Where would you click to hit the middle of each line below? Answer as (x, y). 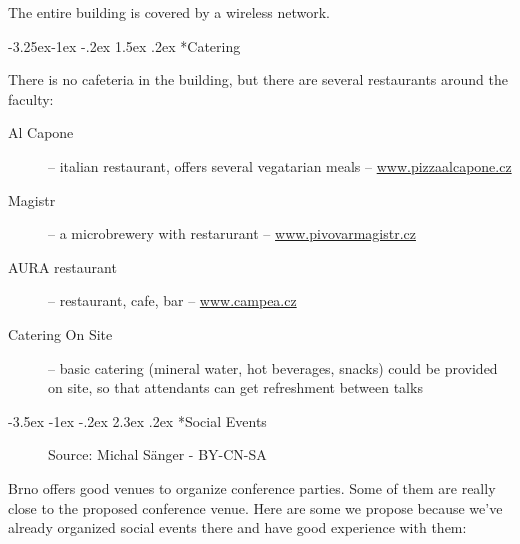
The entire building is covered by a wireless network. (169, 12)
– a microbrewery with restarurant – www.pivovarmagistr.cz (232, 233)
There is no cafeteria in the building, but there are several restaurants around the (258, 79)
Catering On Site (60, 333)
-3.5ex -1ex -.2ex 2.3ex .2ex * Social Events (137, 420)
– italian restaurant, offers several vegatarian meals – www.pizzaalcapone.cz (280, 165)
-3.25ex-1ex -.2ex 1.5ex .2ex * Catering (124, 45)
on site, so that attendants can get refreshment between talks (235, 387)
